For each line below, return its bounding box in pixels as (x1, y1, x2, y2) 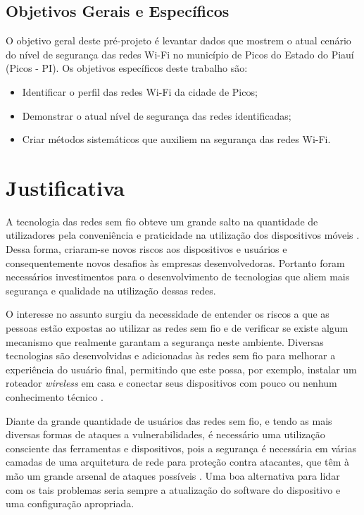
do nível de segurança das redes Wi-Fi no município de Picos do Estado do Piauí (6, 46, 354, 61)
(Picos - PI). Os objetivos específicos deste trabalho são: (6, 61, 248, 75)
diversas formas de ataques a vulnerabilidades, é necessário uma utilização (6, 427, 325, 442)
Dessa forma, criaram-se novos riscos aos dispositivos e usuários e (6, 242, 287, 256)
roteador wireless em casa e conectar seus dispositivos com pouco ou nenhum (6, 376, 337, 390)
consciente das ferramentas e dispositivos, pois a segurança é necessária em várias (6, 440, 356, 455)
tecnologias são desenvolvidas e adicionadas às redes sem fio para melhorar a (6, 348, 336, 363)
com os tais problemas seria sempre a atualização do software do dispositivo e (6, 482, 341, 497)
